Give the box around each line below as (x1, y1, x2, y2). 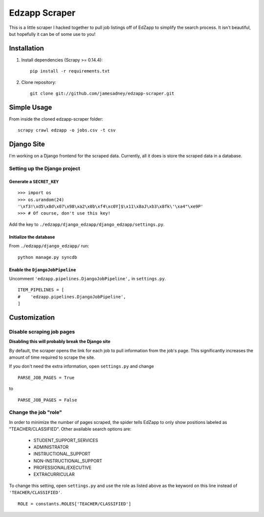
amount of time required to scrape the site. (9, 354, 95, 360)
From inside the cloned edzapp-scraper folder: (9, 116, 104, 122)
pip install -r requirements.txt (30, 69, 110, 74)
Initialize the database (9, 234, 55, 240)
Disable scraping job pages (9, 328, 75, 335)
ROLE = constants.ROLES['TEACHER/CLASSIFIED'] (18, 501, 132, 507)
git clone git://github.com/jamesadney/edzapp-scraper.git (30, 91, 175, 97)
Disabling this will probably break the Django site (9, 339, 111, 345)
